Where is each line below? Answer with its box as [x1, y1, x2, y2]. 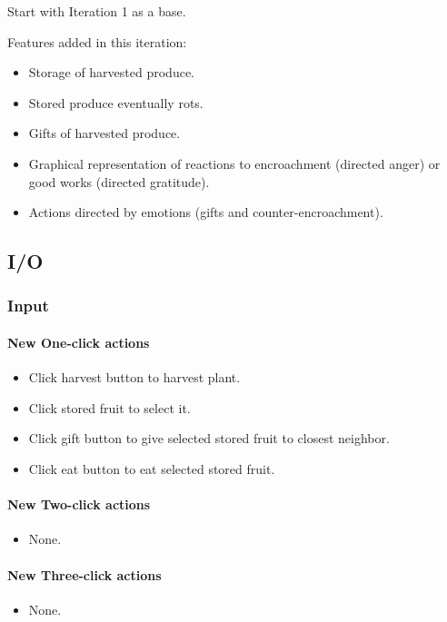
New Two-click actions [7, 495, 151, 514]
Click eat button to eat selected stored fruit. [28, 459, 275, 478]
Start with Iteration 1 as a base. [7, 2, 186, 20]
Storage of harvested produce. [28, 63, 195, 82]
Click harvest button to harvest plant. [28, 368, 241, 387]
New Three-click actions [7, 565, 162, 584]
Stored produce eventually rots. [28, 93, 204, 112]
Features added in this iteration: [7, 32, 187, 51]
